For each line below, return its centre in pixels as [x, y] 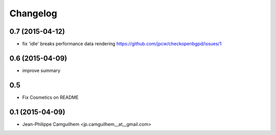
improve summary [41, 70]
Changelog [33, 13]
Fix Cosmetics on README [50, 97]
